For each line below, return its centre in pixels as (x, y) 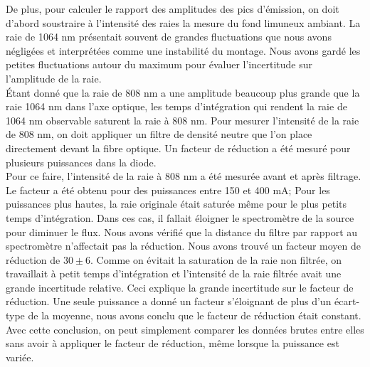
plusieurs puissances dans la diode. (81, 162)
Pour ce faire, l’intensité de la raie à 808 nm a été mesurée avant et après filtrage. (184, 176)
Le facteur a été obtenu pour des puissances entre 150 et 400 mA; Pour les (168, 190)
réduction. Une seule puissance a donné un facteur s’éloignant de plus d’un (169, 301)
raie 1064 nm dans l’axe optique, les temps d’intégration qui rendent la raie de (176, 106)
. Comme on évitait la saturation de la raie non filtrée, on (216, 259)
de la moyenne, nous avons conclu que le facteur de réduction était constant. (195, 315)
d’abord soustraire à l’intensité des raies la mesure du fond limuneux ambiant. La (183, 22)
